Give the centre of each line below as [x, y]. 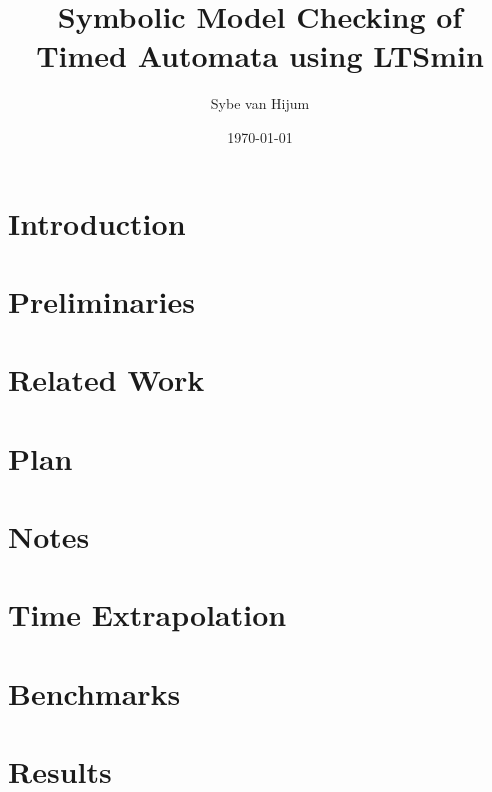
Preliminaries [101, 300]
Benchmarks [94, 692]
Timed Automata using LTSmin [260, 55]
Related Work [106, 379]
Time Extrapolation [147, 614]
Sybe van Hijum [260, 103]
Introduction [97, 222]
